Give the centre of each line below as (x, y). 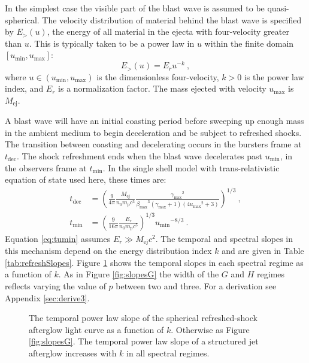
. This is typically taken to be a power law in (112, 43)
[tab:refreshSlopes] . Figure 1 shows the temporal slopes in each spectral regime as (154, 262)
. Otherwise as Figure (210, 329)
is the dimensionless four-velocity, (158, 76)
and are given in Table (263, 251)
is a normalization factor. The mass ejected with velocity (162, 88)
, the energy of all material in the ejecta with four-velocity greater (168, 31)
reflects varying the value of (55, 286)
